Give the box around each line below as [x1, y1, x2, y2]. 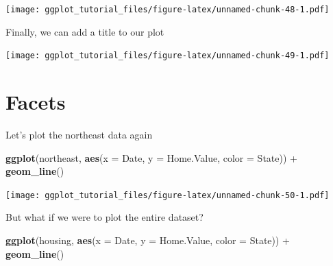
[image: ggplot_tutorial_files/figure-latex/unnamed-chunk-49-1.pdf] [5, 51, 330, 61]
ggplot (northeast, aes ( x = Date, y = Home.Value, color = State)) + [5, 150, 297, 165]
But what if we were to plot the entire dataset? [5, 210, 203, 224]
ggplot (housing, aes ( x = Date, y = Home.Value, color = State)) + [5, 233, 291, 247]
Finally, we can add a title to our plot [5, 24, 164, 38]
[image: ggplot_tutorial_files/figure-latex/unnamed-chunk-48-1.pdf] [5, 5, 330, 14]
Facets [5, 88, 66, 116]
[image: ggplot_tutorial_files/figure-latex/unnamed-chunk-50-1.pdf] [5, 190, 330, 200]
